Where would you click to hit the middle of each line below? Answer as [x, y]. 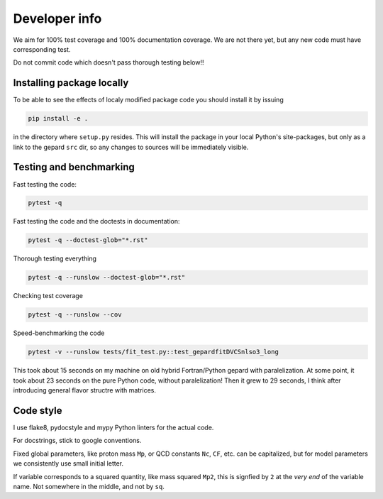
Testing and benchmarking [74, 167]
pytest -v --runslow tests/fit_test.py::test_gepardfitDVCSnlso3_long [154, 352]
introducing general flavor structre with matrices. [84, 390]
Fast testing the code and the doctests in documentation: [96, 221]
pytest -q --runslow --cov [75, 315]
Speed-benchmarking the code [59, 333]
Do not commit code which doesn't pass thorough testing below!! [109, 62]
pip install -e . [58, 119]
